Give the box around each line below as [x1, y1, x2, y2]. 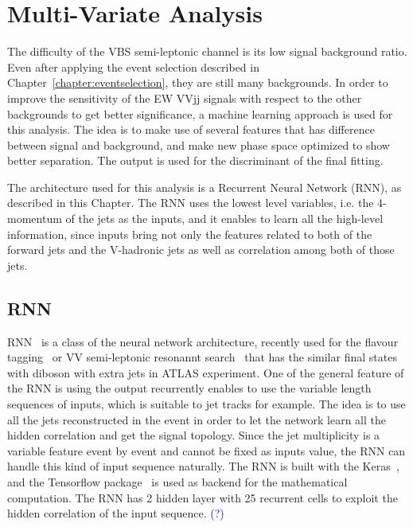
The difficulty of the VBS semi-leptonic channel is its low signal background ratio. [7, 43, 407, 60]
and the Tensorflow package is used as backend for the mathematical [7, 473, 348, 490]
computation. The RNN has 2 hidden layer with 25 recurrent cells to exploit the [7, 489, 398, 506]
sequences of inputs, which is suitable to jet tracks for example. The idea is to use [7, 396, 406, 412]
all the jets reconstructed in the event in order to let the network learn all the [7, 411, 386, 427]
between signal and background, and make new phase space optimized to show [7, 136, 390, 153]
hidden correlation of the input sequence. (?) [7, 505, 224, 521]
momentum [7, 210, 62, 227]
